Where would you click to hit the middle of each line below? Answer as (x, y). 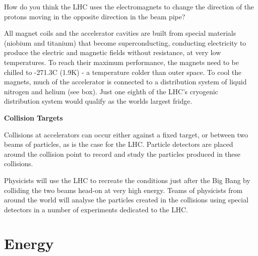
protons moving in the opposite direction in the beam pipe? (95, 16)
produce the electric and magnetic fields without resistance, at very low (113, 52)
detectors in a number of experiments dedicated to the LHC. (96, 209)
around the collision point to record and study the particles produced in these (122, 154)
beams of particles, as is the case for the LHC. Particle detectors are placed (119, 144)
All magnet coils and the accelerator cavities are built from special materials (120, 33)
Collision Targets (33, 117)
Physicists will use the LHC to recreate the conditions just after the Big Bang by (127, 180)
